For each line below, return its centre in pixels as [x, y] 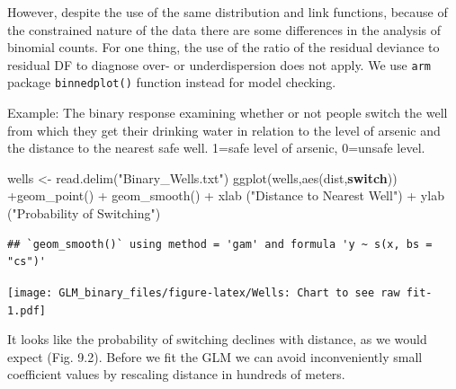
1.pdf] [27, 310]
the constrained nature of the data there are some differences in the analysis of [224, 29]
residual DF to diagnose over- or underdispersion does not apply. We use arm [219, 64]
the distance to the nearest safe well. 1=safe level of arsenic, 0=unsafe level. [216, 148]
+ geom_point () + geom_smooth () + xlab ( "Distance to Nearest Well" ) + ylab [226, 195]
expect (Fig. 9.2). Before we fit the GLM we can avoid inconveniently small [215, 356]
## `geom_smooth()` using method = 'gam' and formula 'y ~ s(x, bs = [220, 244]
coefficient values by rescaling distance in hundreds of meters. [176, 374]
